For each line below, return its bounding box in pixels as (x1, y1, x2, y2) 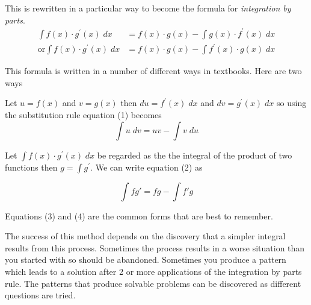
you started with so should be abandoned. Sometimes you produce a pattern (5, 253, 286, 266)
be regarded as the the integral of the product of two (97, 148, 292, 161)
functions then (5, 160, 58, 173)
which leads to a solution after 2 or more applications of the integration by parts (5, 265, 302, 277)
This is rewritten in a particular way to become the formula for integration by (5, 2, 291, 14)
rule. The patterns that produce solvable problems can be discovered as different (5, 277, 301, 289)
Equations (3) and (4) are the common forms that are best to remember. (5, 209, 273, 222)
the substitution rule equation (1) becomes (5, 108, 162, 121)
